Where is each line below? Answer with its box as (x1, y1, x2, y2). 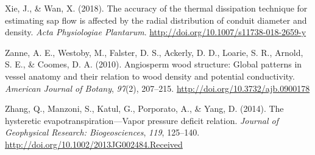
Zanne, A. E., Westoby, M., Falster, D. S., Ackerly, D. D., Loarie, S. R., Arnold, (5, 46, 303, 58)
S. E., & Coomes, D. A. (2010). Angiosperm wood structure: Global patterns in (5, 58, 302, 71)
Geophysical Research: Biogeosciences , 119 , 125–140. (5, 126, 200, 139)
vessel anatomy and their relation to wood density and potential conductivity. (5, 69, 295, 82)
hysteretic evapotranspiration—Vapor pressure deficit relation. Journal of (5, 114, 279, 126)
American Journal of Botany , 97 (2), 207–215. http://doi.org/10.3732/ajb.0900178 (5, 81, 310, 94)
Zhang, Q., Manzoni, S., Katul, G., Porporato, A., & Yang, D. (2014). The (5, 102, 284, 115)
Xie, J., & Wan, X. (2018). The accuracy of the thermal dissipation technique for (5, 2, 308, 14)
